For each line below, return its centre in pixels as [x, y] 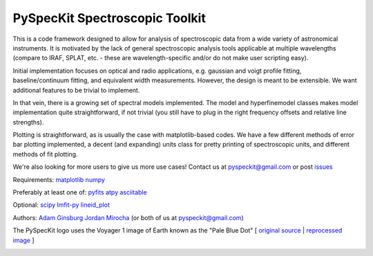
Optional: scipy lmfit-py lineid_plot [61, 205]
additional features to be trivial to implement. [76, 90]
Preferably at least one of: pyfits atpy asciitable [80, 192]
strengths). [28, 122]
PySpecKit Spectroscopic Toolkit [109, 18]
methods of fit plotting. [45, 154]
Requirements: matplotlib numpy [59, 179]
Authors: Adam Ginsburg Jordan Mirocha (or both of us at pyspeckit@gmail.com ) [128, 217]
